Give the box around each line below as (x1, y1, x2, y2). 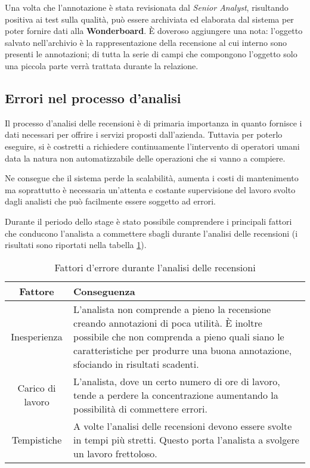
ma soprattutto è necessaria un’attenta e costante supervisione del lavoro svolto (5, 183, 296, 196)
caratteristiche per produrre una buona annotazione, (73, 343, 292, 357)
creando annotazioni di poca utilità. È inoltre (73, 315, 262, 330)
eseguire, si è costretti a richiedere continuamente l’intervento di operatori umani (5, 140, 300, 152)
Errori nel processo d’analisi (5, 88, 181, 107)
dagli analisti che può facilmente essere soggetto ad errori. (5, 195, 216, 207)
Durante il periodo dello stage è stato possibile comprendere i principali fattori (5, 215, 292, 227)
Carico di (17, 381, 56, 395)
